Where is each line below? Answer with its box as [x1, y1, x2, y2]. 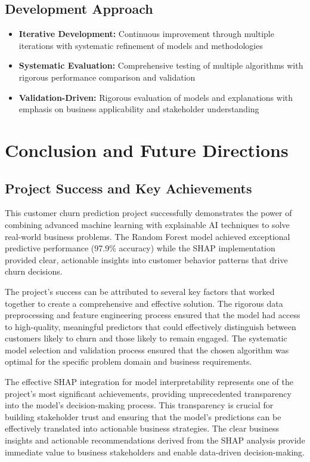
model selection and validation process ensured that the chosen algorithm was [5, 343, 289, 356]
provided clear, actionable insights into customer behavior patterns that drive [5, 253, 288, 266]
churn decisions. [5, 265, 63, 278]
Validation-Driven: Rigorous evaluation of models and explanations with [18, 91, 293, 103]
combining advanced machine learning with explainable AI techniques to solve [5, 218, 290, 230]
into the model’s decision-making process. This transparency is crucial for [5, 399, 274, 411]
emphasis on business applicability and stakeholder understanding [18, 103, 259, 115]
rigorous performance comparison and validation [18, 70, 196, 83]
